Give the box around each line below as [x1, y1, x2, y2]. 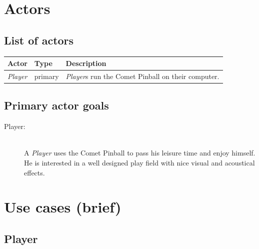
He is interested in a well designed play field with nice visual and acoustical [24, 157, 255, 167]
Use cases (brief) [4, 196, 121, 217]
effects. [24, 167, 45, 177]
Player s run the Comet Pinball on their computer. [65, 70, 219, 81]
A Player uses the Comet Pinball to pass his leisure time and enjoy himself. [24, 147, 255, 158]
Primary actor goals [4, 97, 109, 113]
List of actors [4, 32, 74, 47]
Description [65, 58, 106, 68]
